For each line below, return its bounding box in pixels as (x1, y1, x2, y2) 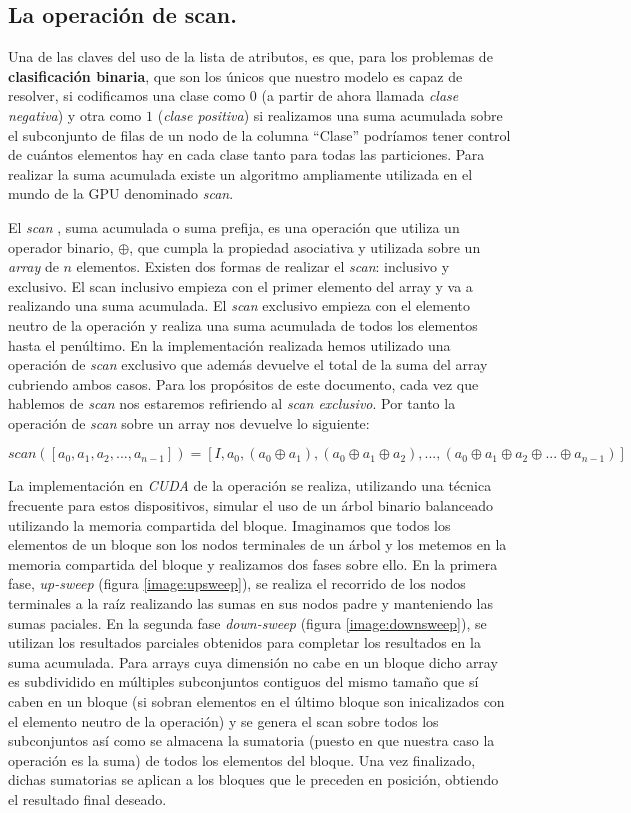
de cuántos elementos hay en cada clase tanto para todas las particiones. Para (8, 144, 485, 165)
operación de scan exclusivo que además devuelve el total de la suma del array (8, 354, 488, 375)
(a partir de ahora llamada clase (261, 85, 459, 106)
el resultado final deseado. (8, 788, 167, 809)
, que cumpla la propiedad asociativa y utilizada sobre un (129, 236, 481, 257)
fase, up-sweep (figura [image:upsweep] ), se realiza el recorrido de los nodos (8, 573, 466, 594)
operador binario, (8, 236, 114, 257)
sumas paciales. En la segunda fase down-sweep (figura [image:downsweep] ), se (8, 612, 487, 633)
